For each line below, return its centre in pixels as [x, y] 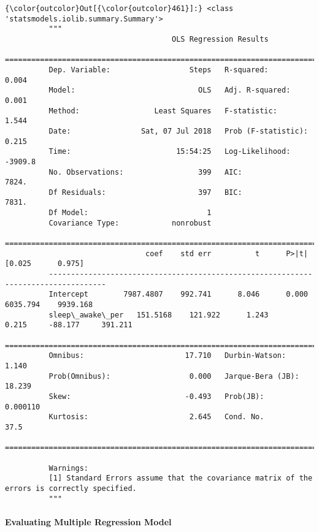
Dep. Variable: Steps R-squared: [159, 70]
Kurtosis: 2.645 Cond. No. [156, 417]
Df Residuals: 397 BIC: [145, 192]
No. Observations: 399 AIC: [145, 172]
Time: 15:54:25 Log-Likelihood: [170, 152]
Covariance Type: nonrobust [130, 223]
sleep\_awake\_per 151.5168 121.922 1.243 [159, 315]
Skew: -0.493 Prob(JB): [156, 396]
